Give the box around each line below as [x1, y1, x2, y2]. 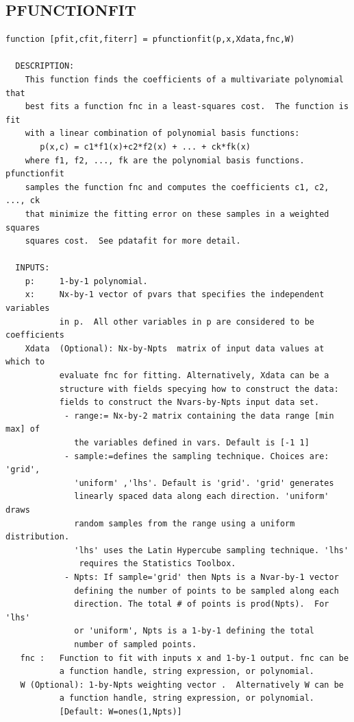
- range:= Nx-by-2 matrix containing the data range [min [64, 410, 334, 421]
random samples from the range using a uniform [74, 518, 295, 528]
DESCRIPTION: [15, 61, 75, 71]
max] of [5, 424, 40, 434]
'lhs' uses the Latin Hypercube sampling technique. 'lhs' [74, 545, 349, 555]
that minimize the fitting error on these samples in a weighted [25, 209, 329, 219]
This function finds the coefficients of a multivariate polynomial [25, 74, 344, 84]
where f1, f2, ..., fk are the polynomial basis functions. [25, 155, 305, 165]
